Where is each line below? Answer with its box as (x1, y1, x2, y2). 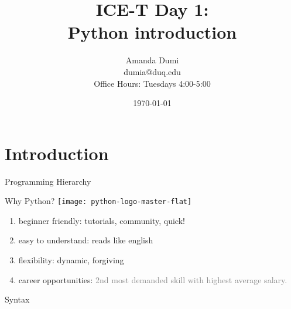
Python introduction (67, 20, 237, 44)
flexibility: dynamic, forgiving (18, 254, 124, 266)
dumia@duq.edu (124, 65, 181, 77)
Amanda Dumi (125, 54, 179, 66)
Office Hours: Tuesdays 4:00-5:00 (94, 77, 211, 89)
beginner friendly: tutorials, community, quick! (18, 214, 185, 226)
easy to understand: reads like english (18, 234, 153, 246)
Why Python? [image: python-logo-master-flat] (5, 195, 192, 207)
